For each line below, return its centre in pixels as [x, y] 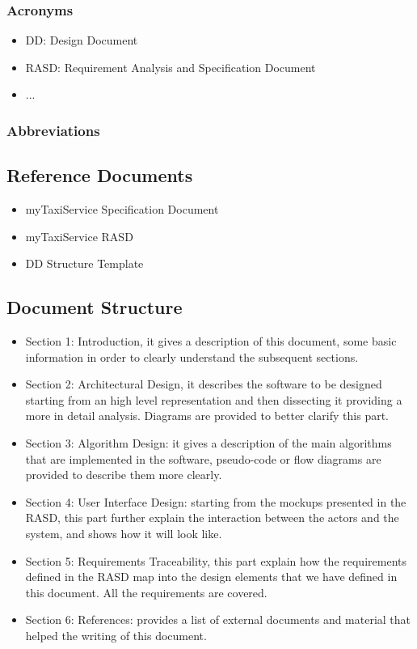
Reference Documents [100, 175]
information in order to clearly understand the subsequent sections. [192, 356]
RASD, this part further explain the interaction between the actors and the [212, 518]
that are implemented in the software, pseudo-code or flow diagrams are [203, 458]
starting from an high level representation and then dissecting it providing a [214, 399]
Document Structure [95, 307]
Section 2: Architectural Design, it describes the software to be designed [204, 384]
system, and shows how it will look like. [124, 533]
